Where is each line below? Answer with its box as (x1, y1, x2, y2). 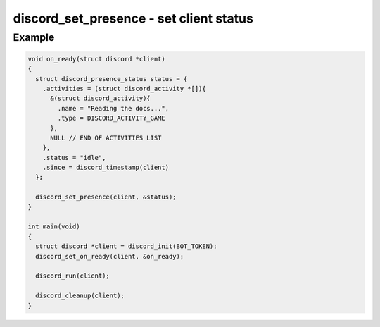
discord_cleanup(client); (35, 292, 125, 300)
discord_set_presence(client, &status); (35, 193, 177, 201)
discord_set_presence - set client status (13, 11, 253, 26)
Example (13, 31, 55, 44)
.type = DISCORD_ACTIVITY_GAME (57, 114, 165, 123)
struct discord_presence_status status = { (35, 75, 188, 82)
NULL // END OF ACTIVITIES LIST (50, 134, 162, 142)
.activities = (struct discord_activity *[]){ (42, 85, 207, 92)
